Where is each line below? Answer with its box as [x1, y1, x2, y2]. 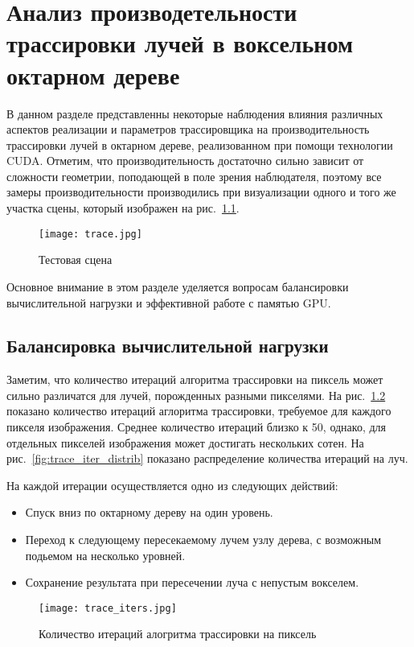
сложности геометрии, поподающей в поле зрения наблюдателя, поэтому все [6, 167, 382, 184]
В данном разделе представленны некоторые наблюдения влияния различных [6, 105, 383, 122]
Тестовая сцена [39, 251, 113, 268]
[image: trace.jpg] [39, 228, 142, 240]
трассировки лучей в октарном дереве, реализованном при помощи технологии [6, 136, 393, 153]
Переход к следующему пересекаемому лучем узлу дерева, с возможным [25, 531, 382, 548]
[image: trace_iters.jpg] [39, 602, 177, 614]
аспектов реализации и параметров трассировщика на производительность [6, 121, 370, 138]
